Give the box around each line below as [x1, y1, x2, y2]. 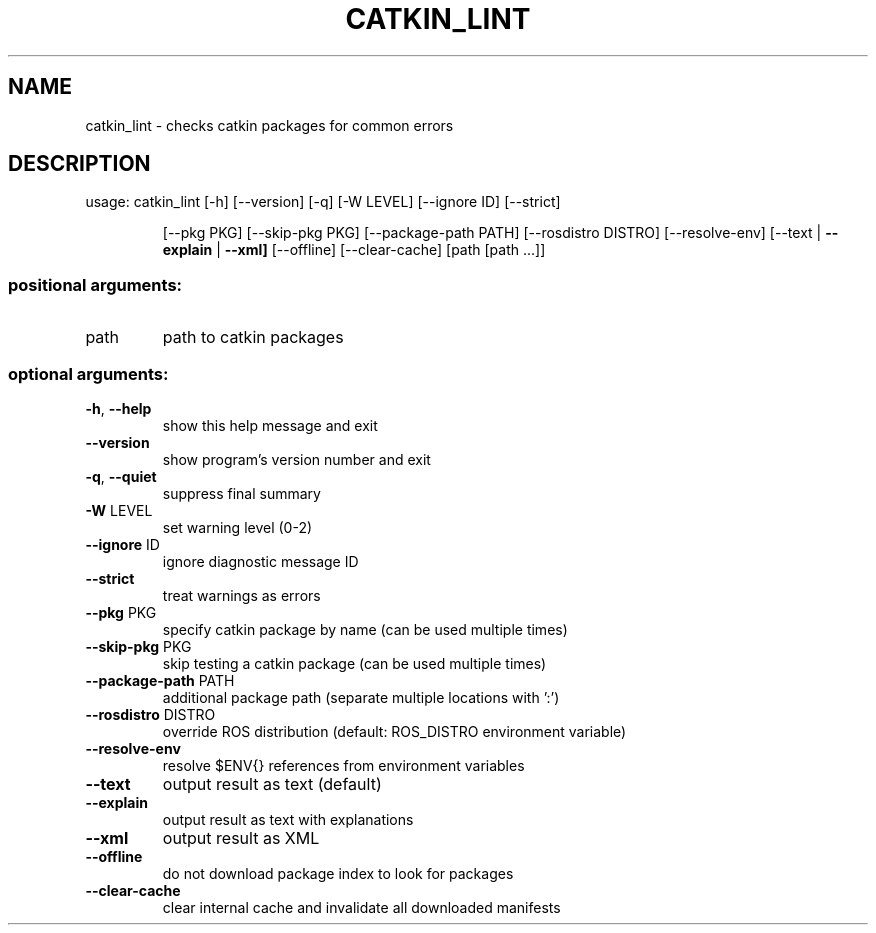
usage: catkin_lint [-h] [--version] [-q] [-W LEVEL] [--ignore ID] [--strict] [85, 193, 561, 211]
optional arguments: [8, 363, 169, 384]
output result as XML [162, 827, 320, 848]
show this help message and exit [162, 416, 378, 434]
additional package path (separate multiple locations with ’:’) [162, 688, 560, 706]
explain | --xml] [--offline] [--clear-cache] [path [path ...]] [162, 241, 546, 259]
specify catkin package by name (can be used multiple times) [162, 620, 568, 638]
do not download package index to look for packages [162, 864, 514, 882]
